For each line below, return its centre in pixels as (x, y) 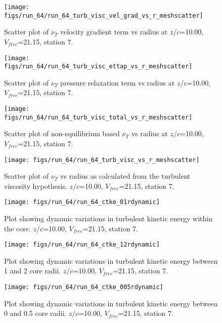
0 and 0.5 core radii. (35, 313)
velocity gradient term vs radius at (114, 32)
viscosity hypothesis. (36, 186)
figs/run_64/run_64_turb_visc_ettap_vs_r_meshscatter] (98, 67)
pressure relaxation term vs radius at (118, 82)
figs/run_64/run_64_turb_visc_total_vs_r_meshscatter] (98, 117)
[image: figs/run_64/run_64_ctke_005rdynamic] (84, 287)
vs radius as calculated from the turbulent (125, 176)
